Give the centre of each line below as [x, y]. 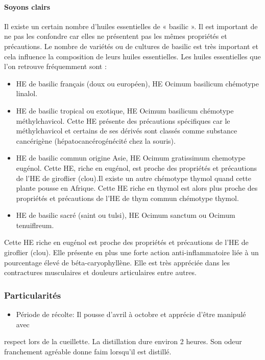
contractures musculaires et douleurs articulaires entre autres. [100, 272]
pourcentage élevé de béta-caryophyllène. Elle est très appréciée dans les [117, 262]
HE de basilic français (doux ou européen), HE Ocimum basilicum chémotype [137, 83]
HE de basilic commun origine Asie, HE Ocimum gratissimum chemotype [131, 158]
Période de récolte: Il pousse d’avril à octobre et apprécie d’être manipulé [131, 314]
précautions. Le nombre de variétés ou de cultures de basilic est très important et [131, 46]
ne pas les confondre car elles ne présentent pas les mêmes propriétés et [116, 36]
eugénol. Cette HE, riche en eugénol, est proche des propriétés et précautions [137, 167]
